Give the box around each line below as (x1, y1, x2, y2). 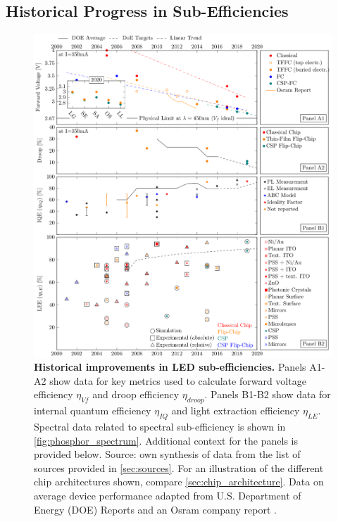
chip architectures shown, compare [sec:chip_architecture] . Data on (34, 474, 324, 489)
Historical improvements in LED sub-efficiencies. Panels (34, 359, 306, 374)
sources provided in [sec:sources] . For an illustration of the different (34, 460, 324, 475)
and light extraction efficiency (171, 403, 300, 418)
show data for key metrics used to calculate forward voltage (49, 373, 306, 388)
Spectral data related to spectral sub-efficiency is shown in (34, 419, 286, 434)
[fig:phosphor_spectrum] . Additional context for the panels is (34, 433, 298, 447)
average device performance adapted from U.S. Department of (34, 488, 301, 502)
